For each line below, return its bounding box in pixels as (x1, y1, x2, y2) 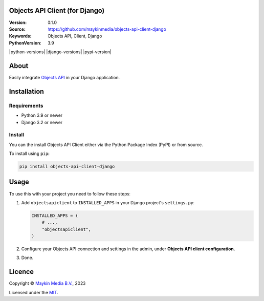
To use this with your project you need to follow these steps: (9, 191, 131, 196)
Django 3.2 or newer (21, 119, 63, 125)
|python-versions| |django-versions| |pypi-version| (9, 49, 112, 55)
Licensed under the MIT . (9, 289, 59, 295)
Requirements (9, 102, 44, 109)
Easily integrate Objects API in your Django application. (9, 74, 120, 80)
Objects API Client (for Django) (9, 6, 105, 15)
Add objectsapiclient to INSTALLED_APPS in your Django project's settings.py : (21, 199, 195, 205)
